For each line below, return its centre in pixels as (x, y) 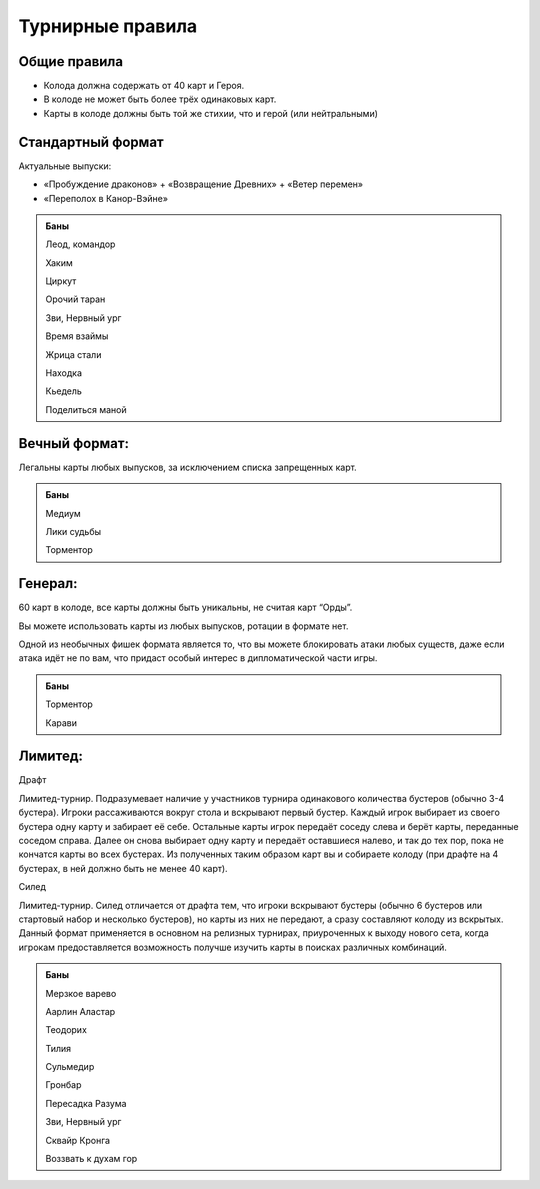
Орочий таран (75, 299)
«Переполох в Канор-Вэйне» (106, 198)
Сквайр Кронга (77, 1140)
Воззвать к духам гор (91, 1159)
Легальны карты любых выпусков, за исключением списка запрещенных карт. (187, 467)
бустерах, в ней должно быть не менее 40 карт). (123, 868)
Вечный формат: (74, 443)
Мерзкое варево (81, 993)
